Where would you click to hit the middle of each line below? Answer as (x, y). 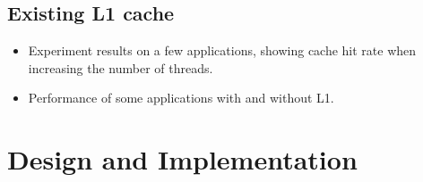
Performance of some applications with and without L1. (181, 98)
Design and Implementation (182, 159)
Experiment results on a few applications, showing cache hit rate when (222, 50)
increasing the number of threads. (121, 67)
